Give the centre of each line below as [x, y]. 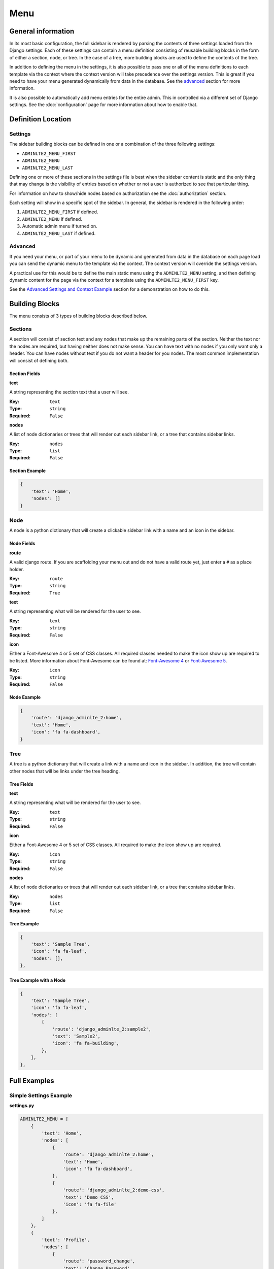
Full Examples [32, 1080]
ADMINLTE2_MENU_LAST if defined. [59, 233]
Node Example [25, 697]
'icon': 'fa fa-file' [90, 1204]
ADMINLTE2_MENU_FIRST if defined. [60, 212]
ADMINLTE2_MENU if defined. [52, 219]
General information [42, 31]
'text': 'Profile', [65, 1240]
